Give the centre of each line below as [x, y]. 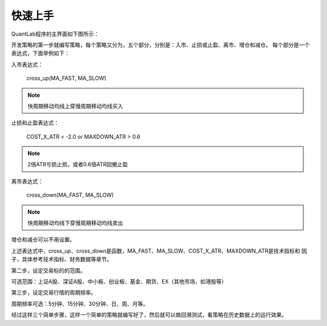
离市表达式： [27, 181]
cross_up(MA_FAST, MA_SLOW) [66, 78]
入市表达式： [27, 64]
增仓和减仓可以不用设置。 [43, 240]
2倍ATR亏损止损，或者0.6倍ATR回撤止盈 [78, 165]
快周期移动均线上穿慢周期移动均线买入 [75, 106]
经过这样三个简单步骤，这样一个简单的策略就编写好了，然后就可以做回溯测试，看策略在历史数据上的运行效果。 [149, 315]
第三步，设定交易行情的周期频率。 [54, 293]
